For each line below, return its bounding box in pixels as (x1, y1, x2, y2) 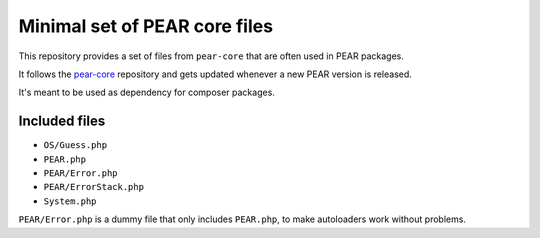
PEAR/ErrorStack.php (43, 181, 145, 193)
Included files (18, 113, 106, 130)
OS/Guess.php (43, 140, 108, 151)
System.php (43, 195, 97, 207)
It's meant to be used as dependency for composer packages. (18, 86, 275, 99)
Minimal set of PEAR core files (18, 15, 274, 37)
